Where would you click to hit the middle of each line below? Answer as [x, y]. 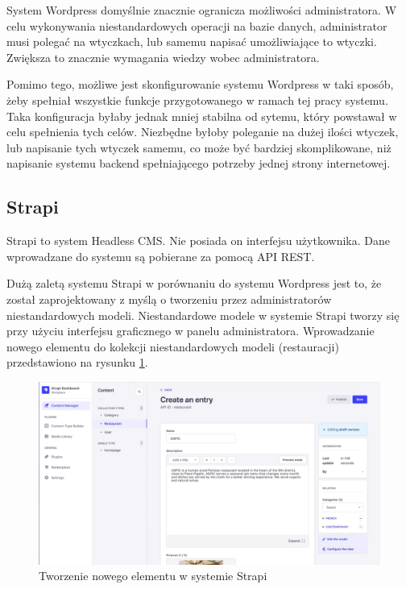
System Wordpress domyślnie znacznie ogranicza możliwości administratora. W [202, 10]
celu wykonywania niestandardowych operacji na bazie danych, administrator [197, 25]
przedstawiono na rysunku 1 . [77, 362]
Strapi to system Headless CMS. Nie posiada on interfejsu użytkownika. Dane [198, 241]
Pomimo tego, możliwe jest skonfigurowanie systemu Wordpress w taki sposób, [200, 84]
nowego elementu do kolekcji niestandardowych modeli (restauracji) [173, 346]
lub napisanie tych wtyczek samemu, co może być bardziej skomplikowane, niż [199, 147]
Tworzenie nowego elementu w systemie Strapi [153, 576]
